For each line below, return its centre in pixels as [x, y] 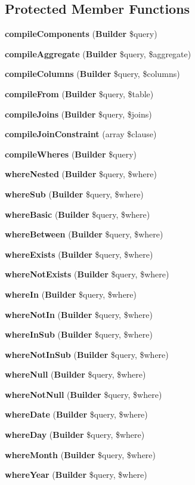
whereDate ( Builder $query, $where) [76, 414]
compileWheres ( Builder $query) [71, 154]
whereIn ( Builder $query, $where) [71, 294]
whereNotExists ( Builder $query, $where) [87, 274]
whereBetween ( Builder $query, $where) [84, 234]
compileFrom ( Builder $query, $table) [79, 93]
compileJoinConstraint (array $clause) [81, 134]
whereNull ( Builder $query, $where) [75, 374]
